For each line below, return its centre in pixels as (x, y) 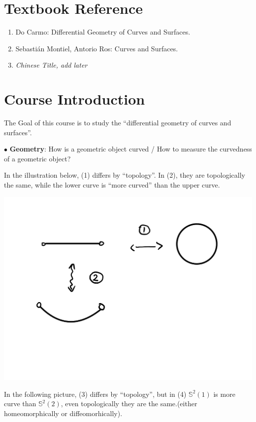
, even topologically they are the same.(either (129, 403)
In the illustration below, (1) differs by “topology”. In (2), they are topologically (125, 175)
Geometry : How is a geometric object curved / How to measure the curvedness (131, 149)
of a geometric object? (37, 158)
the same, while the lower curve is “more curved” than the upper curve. (112, 185)
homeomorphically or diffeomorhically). (63, 413)
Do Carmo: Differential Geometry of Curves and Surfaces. (103, 32)
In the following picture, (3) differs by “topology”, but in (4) (95, 394)
